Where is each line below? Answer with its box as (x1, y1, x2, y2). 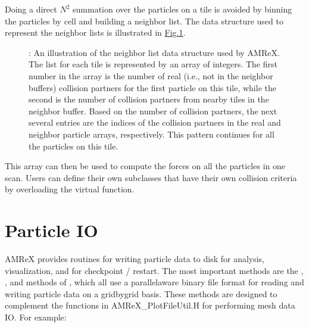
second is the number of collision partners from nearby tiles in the (29, 93, 269, 105)
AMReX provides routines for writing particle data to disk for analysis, (5, 253, 265, 265)
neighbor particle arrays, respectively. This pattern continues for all (29, 127, 274, 140)
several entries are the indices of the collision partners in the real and (29, 116, 281, 129)
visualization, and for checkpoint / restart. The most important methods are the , (5, 264, 304, 276)
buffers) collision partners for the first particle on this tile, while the (29, 81, 276, 94)
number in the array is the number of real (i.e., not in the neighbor (29, 69, 273, 82)
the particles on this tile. (29, 139, 118, 152)
